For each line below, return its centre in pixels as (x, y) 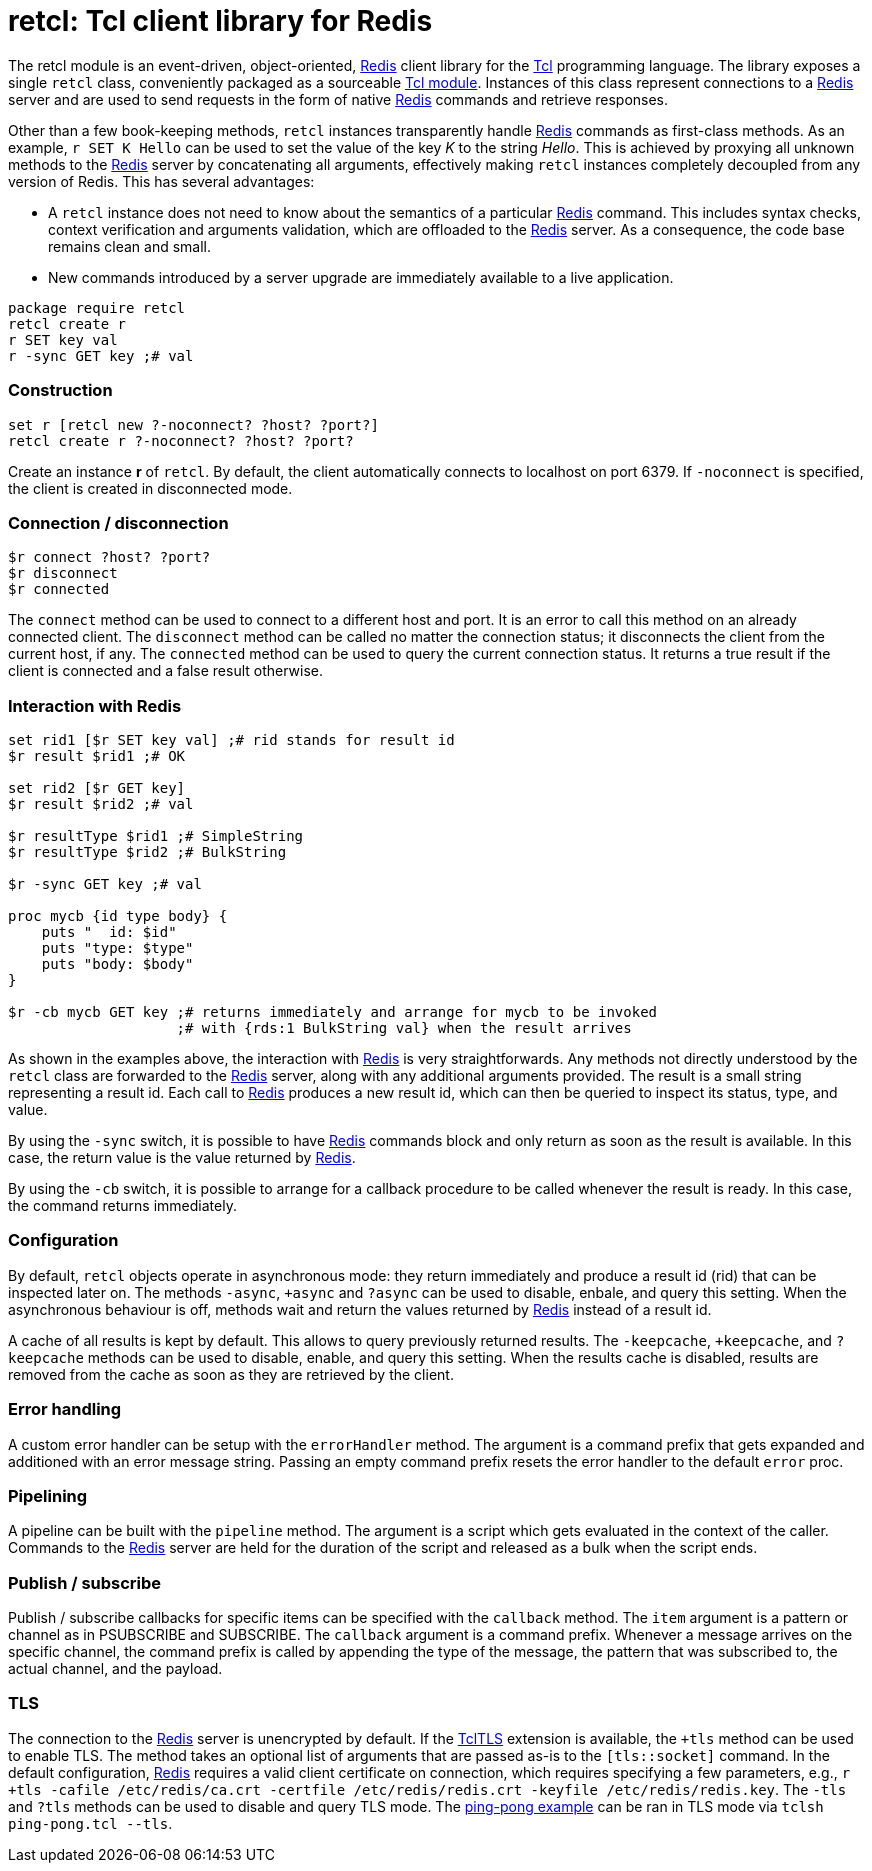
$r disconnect (63, 573)
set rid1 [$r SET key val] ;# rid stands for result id (231, 740)
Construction (60, 390)
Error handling (65, 1409)
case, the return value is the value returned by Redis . (182, 1157)
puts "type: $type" (117, 948)
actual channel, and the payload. (115, 1668)
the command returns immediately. (122, 1205)
